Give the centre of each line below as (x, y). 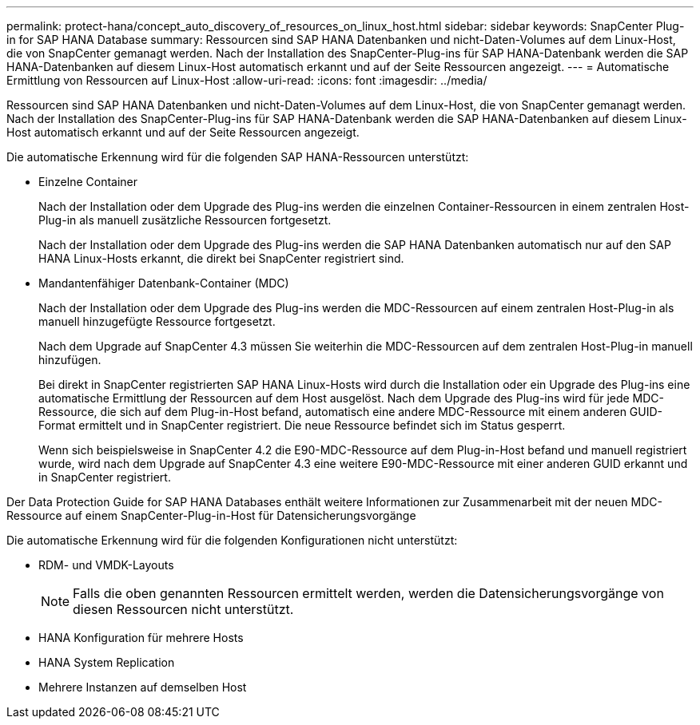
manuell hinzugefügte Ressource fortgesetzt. (157, 321)
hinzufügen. (70, 360)
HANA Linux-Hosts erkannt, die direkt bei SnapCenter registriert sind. (221, 258)
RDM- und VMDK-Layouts (106, 565)
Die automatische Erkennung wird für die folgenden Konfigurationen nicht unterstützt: (232, 540)
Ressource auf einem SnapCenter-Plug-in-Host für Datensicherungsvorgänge (211, 515)
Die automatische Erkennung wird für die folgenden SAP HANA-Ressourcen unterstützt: (238, 157)
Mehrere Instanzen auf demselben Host (143, 687)
